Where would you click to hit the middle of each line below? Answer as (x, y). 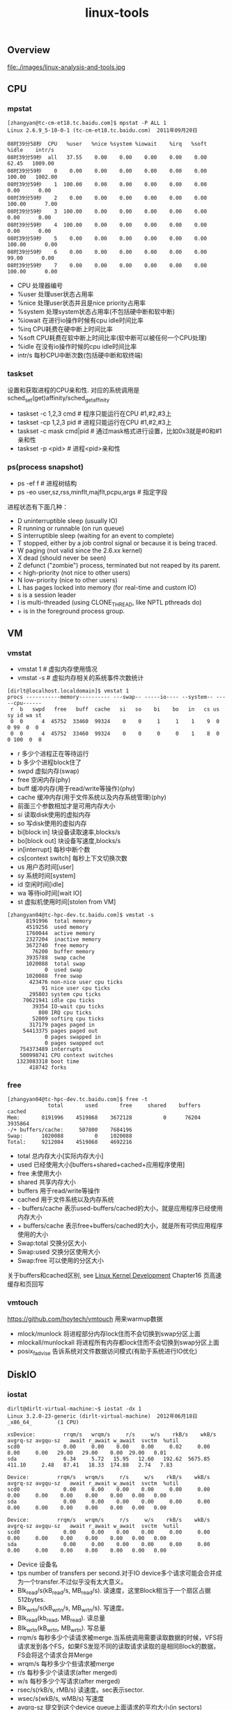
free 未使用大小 (39, 1174)
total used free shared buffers (124, 1106)
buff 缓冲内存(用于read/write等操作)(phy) (76, 789)
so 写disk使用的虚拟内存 (52, 824)
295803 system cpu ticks (65, 994)
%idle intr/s (31, 150)
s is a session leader (47, 595)
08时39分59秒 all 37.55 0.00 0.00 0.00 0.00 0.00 (107, 158)
